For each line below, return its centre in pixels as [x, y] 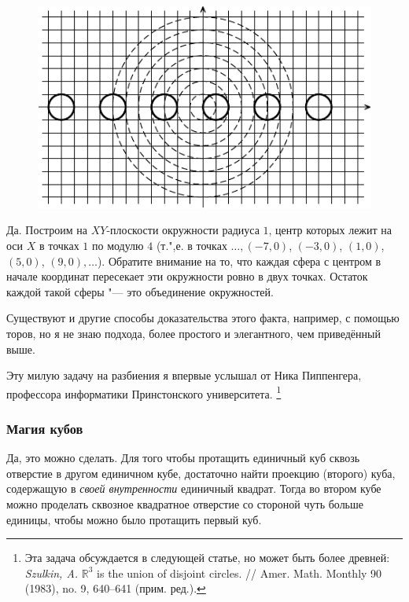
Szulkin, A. [52, 573]
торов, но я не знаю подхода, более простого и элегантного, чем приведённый [193, 333]
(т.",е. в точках [192, 245]
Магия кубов [45, 428]
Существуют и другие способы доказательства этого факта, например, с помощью [203, 318]
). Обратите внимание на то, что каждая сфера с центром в [239, 261]
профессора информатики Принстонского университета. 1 [144, 392]
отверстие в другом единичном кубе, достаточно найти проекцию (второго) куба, [201, 473]
